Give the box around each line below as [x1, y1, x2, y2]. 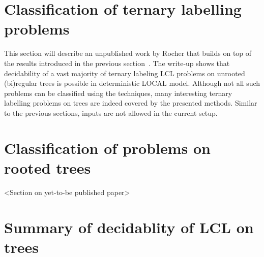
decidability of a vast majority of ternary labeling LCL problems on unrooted [4, 68, 245, 78]
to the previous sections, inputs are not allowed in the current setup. [4, 107, 218, 118]
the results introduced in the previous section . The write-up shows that [4, 57, 230, 68]
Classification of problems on [4, 137, 211, 158]
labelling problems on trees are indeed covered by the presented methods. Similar [4, 98, 257, 108]
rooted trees [4, 157, 91, 178]
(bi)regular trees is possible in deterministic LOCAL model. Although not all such [4, 78, 260, 88]
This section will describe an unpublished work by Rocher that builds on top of [4, 48, 252, 58]
